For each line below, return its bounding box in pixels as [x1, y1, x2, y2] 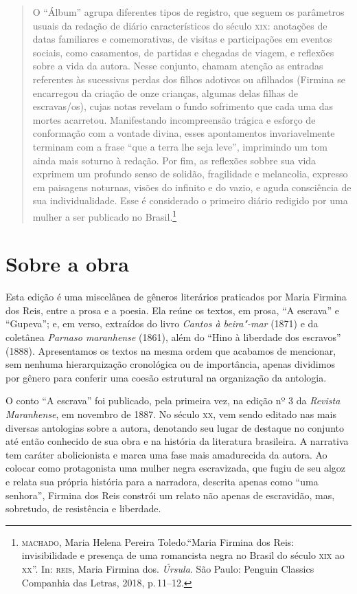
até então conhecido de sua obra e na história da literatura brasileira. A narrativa [5, 434, 349, 448]
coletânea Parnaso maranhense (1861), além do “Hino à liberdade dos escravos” [5, 330, 341, 344]
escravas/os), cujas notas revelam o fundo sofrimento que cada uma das [32, 99, 334, 113]
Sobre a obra [5, 250, 129, 278]
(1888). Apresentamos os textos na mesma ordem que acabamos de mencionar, [5, 343, 336, 357]
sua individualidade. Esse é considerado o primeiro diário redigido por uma [32, 193, 348, 208]
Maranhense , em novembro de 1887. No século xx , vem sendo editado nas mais [5, 407, 337, 421]
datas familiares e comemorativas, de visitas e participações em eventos [32, 32, 332, 46]
